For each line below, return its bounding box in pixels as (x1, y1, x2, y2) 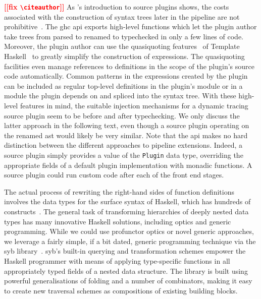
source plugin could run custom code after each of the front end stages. (4, 169, 224, 180)
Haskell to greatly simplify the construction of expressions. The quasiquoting (4, 51, 245, 62)
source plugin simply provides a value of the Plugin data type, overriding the (4, 149, 243, 160)
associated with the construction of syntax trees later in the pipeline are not (4, 11, 240, 22)
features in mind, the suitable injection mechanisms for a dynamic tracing (20, 100, 248, 110)
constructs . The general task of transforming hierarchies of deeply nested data (4, 206, 249, 216)
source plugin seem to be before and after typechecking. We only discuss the (4, 110, 240, 121)
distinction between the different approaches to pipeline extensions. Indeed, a (4, 140, 243, 150)
